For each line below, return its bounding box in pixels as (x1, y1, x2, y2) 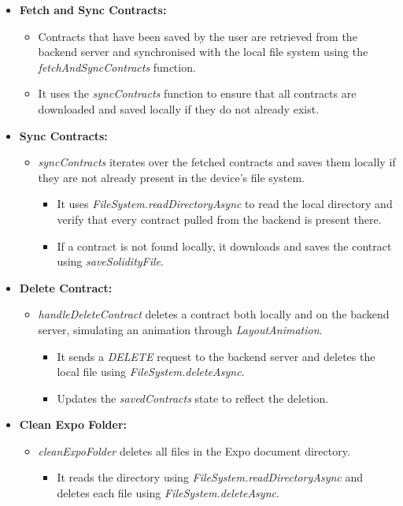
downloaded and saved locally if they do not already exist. (38, 100, 320, 117)
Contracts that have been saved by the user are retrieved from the (38, 28, 357, 44)
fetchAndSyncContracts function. (38, 58, 196, 75)
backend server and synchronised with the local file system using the (38, 43, 368, 60)
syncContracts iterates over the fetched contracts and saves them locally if (38, 154, 396, 170)
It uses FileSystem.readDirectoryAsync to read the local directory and (57, 195, 393, 212)
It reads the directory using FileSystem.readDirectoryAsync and (57, 469, 363, 486)
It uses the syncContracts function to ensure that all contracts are (38, 85, 357, 102)
